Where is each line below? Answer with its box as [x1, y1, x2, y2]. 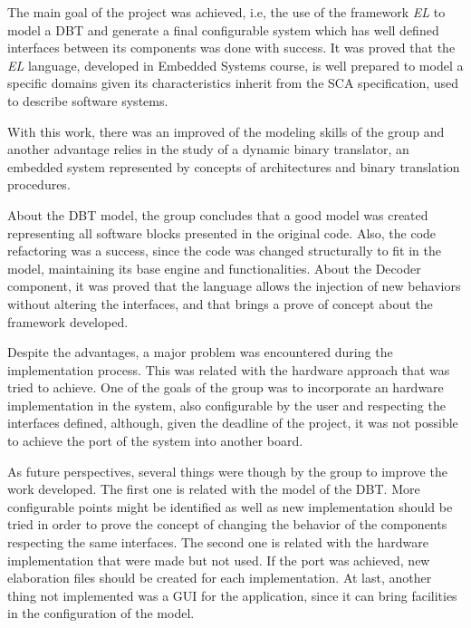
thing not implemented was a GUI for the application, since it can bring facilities [7, 585, 457, 604]
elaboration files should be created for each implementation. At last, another [7, 568, 432, 587]
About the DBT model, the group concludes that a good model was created [7, 205, 428, 224]
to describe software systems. [7, 91, 168, 110]
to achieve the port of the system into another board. [7, 431, 303, 450]
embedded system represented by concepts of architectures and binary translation [7, 157, 460, 176]
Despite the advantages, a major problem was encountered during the [7, 343, 393, 362]
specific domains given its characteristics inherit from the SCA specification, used [7, 73, 459, 92]
